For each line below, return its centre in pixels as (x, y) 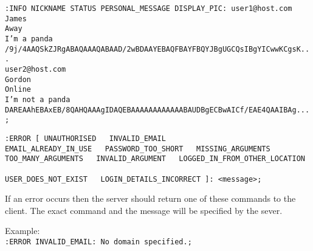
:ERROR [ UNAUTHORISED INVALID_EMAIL (85, 138)
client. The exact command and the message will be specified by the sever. (144, 210)
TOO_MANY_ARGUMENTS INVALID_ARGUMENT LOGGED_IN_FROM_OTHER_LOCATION (155, 159)
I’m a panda (29, 39)
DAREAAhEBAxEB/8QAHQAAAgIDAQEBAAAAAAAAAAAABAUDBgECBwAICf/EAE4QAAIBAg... (157, 110)
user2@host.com (36, 69)
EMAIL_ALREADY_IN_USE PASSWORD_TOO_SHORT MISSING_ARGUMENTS (138, 149)
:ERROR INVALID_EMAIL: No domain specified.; (98, 242)
